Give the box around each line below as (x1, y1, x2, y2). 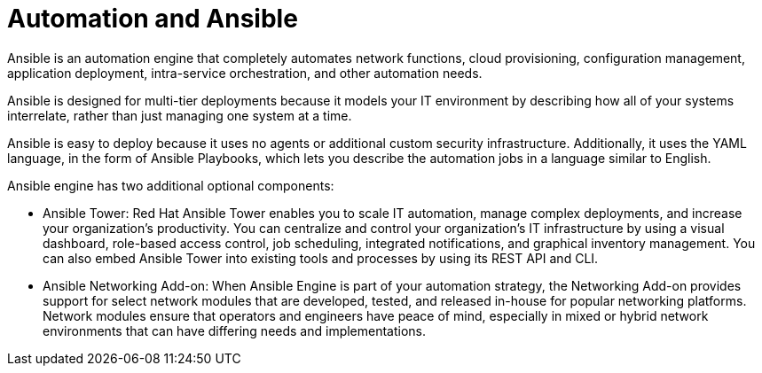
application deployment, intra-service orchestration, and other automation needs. (7, 65, 483, 81)
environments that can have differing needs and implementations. (43, 322, 427, 338)
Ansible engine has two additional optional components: (7, 177, 334, 193)
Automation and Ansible (7, 4, 298, 34)
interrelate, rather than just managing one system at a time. (7, 107, 352, 123)
